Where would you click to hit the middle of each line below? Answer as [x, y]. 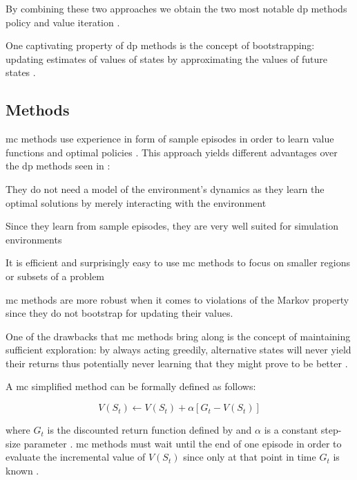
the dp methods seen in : [58, 166]
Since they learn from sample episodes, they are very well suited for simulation [172, 226]
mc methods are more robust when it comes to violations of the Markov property [177, 299]
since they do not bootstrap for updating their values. [119, 313]
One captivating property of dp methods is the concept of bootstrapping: [160, 45]
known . [22, 470]
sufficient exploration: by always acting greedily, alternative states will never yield [178, 350]
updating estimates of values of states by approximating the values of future [167, 58]
